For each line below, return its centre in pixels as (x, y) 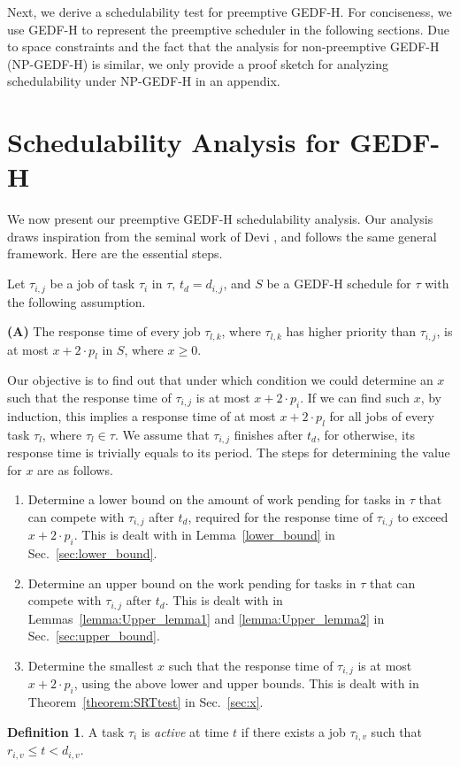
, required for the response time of (280, 516)
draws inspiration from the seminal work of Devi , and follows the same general (222, 236)
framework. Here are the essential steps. (115, 253)
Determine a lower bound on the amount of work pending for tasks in (217, 499)
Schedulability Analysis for (174, 142)
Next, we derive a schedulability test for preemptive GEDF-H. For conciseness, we (230, 12)
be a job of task (92, 284)
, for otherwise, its (365, 434)
